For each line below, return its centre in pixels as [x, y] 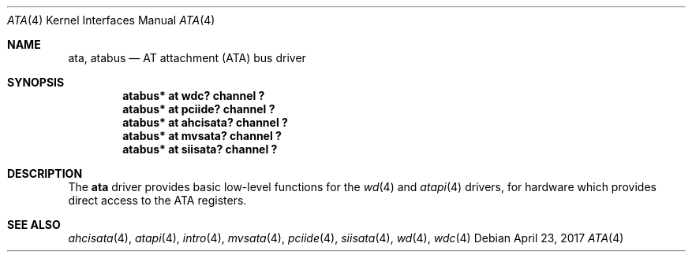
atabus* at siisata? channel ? [200, 149]
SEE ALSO [34, 225]
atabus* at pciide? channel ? [199, 109]
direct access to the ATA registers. [157, 200]
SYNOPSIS [36, 82]
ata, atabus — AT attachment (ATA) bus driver [187, 58]
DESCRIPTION [45, 173]
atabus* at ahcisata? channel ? [205, 122]
